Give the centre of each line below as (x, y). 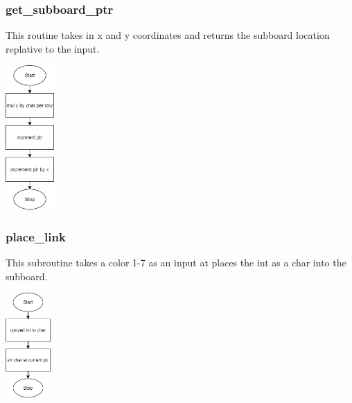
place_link (36, 236)
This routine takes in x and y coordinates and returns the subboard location (168, 35)
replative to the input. (53, 48)
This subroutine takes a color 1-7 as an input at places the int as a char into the (176, 263)
